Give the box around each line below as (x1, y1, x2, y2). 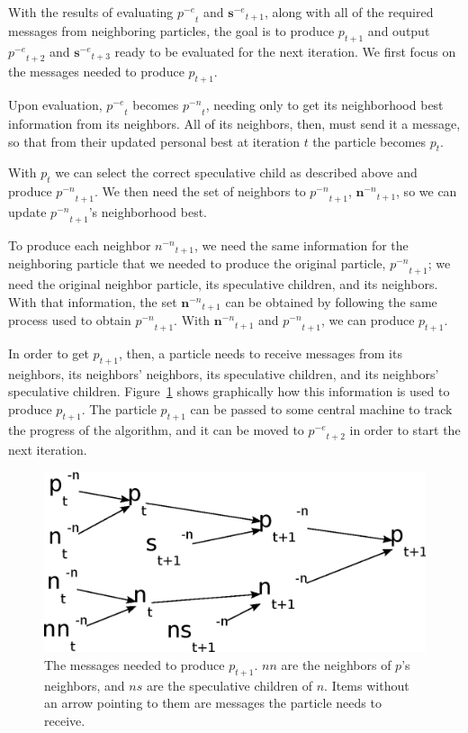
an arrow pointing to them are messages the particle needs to (44, 693, 382, 712)
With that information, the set (8, 292, 177, 311)
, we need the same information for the (194, 235, 409, 254)
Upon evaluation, (8, 95, 103, 114)
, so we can (396, 182, 457, 201)
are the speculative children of (146, 675, 312, 694)
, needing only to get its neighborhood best (205, 95, 444, 114)
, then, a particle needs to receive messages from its (118, 343, 402, 362)
